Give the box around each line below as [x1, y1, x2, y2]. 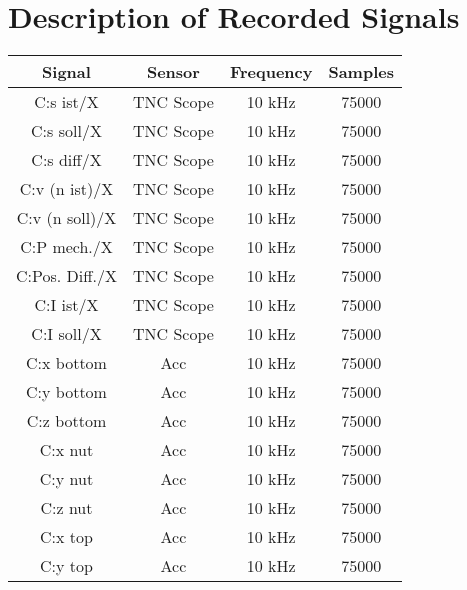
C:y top [40, 554, 93, 578]
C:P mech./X [20, 235, 113, 259]
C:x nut [39, 438, 94, 462]
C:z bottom [26, 409, 107, 433]
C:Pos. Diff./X [16, 264, 117, 288]
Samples [328, 60, 394, 84]
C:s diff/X [31, 148, 102, 172]
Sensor [146, 60, 200, 84]
